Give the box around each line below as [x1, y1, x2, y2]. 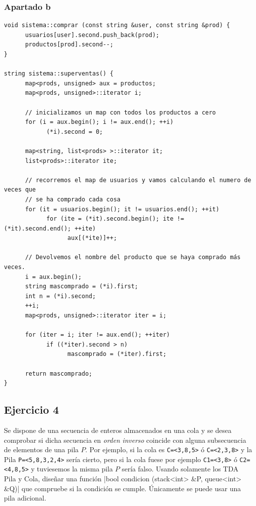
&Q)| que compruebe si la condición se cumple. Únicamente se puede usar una [4, 483, 241, 493]
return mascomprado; [25, 370, 92, 377]
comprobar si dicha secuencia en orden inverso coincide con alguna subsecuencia [4, 434, 246, 445]
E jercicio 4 [4, 402, 59, 417]
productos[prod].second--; [25, 41, 113, 48]
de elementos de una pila [4, 444, 79, 455]
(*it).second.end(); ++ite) [4, 225, 96, 232]
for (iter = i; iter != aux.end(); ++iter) [25, 331, 170, 339]
